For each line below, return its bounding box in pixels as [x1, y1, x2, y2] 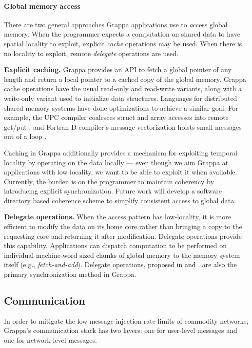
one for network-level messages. [4, 335, 97, 345]
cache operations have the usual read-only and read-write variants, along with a [4, 83, 242, 94]
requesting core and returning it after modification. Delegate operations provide [4, 231, 242, 241]
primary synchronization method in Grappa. [4, 269, 136, 279]
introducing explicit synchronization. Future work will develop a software [4, 186, 222, 196]
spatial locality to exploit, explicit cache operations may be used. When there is [4, 38, 242, 48]
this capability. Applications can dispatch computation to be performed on [4, 240, 227, 251]
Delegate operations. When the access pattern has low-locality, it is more [4, 212, 231, 222]
